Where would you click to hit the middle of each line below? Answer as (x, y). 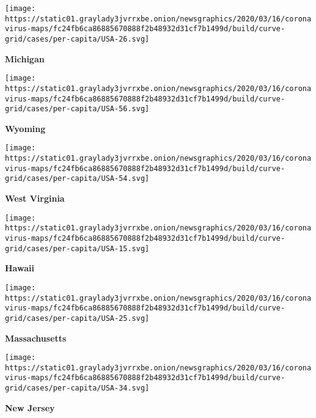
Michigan (25, 58)
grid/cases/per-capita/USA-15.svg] (77, 248)
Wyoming (25, 128)
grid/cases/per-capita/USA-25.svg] (77, 318)
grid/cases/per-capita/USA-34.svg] (77, 388)
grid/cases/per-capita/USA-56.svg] (77, 109)
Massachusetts (36, 338)
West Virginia (35, 198)
